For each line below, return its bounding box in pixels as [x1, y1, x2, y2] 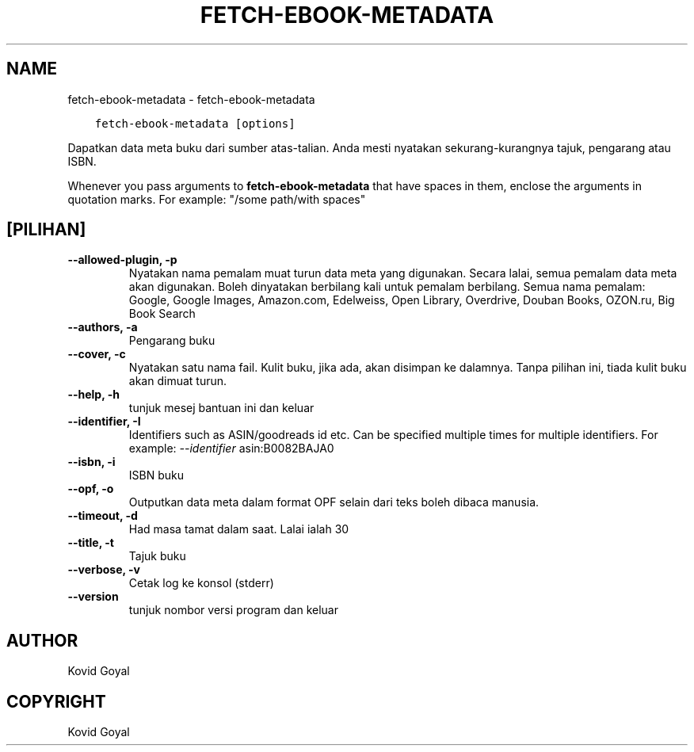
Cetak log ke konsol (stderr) [128, 576, 274, 590]
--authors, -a [67, 320, 138, 334]
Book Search [128, 307, 196, 321]
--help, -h [67, 387, 120, 402]
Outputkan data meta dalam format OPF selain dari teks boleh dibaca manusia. [128, 495, 540, 510]
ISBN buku [128, 468, 184, 483]
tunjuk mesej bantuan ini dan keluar [128, 401, 315, 415]
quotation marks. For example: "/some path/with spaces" [67, 192, 366, 206]
